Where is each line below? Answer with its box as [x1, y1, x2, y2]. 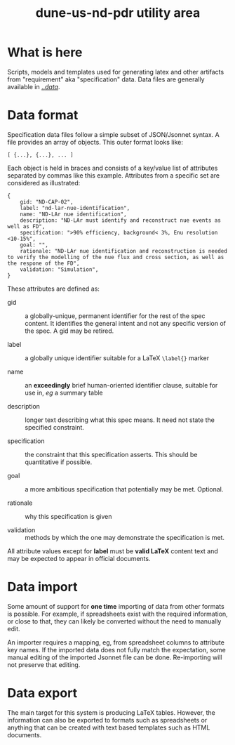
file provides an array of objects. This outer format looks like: [7, 138, 184, 146]
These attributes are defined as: [7, 284, 100, 293]
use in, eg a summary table [25, 388, 103, 397]
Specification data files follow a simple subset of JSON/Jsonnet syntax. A [7, 130, 220, 138]
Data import [7, 579, 78, 595]
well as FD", [7, 223, 46, 230]
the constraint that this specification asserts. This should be [25, 450, 198, 459]
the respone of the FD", [7, 260, 80, 267]
